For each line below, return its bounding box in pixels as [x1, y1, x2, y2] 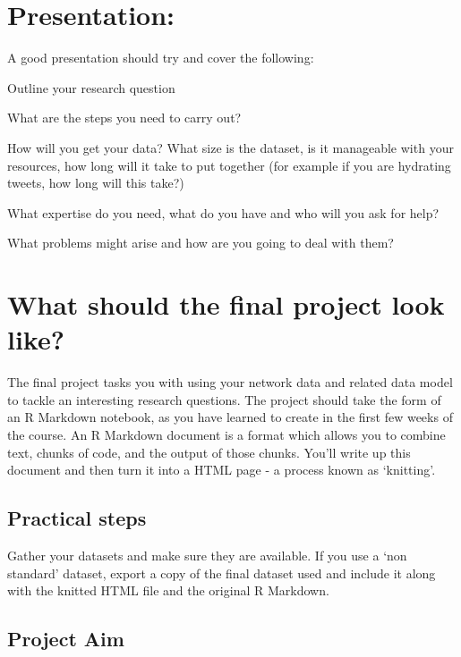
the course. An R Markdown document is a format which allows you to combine [7, 425, 446, 443]
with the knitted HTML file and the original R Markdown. [7, 581, 329, 600]
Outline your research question [7, 78, 175, 97]
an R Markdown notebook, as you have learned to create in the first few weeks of [7, 408, 453, 426]
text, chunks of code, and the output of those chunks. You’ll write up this [7, 442, 411, 461]
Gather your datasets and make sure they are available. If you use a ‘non [7, 545, 407, 564]
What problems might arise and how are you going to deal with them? [7, 233, 394, 252]
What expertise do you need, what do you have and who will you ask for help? [7, 203, 440, 222]
